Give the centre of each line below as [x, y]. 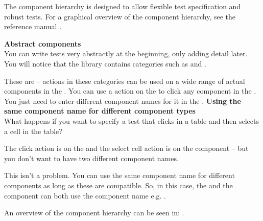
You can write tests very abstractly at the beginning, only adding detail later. [126, 53]
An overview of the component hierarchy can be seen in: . [94, 213]
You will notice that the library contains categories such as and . [105, 63]
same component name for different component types [100, 111]
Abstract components [43, 43]
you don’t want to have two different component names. [91, 158]
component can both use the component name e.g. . [85, 195]
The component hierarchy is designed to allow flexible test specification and [123, 6]
